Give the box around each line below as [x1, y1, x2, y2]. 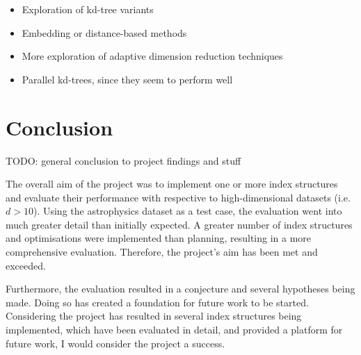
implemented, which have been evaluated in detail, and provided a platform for [6, 322, 343, 337]
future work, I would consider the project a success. [6, 336, 225, 350]
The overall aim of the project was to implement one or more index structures [6, 176, 338, 191]
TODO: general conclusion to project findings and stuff [6, 153, 241, 167]
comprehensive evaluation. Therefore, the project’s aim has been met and [6, 245, 318, 259]
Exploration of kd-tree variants [22, 2, 154, 16]
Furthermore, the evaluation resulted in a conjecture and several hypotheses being [6, 281, 355, 296]
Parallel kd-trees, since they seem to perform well [22, 72, 233, 86]
